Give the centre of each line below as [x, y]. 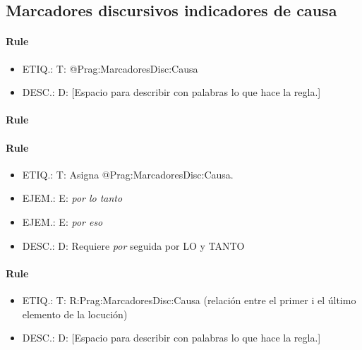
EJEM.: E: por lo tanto [72, 198]
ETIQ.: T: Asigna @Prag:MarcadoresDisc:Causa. [128, 174]
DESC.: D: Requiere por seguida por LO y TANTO [133, 245]
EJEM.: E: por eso [62, 221]
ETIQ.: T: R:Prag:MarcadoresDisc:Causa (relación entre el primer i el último [189, 300]
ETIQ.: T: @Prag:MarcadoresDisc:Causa [110, 68]
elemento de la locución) [75, 314]
